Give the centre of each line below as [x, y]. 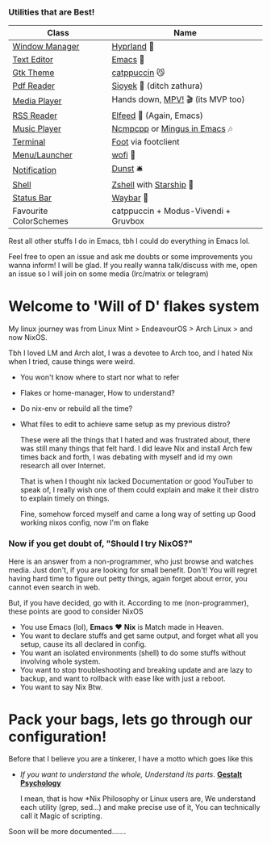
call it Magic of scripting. [61, 816]
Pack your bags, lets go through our [131, 719]
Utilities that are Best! [52, 12]
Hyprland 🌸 [133, 47]
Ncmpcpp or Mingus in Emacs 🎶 [172, 129]
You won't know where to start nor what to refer [100, 377]
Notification [34, 170]
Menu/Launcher [42, 155]
